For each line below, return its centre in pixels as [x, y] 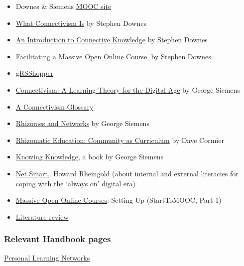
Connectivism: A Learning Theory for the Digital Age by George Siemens [128, 89]
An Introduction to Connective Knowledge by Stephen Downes [112, 40]
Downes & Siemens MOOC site [63, 6]
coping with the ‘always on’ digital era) [75, 183]
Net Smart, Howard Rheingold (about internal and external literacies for [127, 173]
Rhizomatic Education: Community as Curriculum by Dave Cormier [120, 140]
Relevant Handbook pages [58, 239]
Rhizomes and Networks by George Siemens [82, 123]
